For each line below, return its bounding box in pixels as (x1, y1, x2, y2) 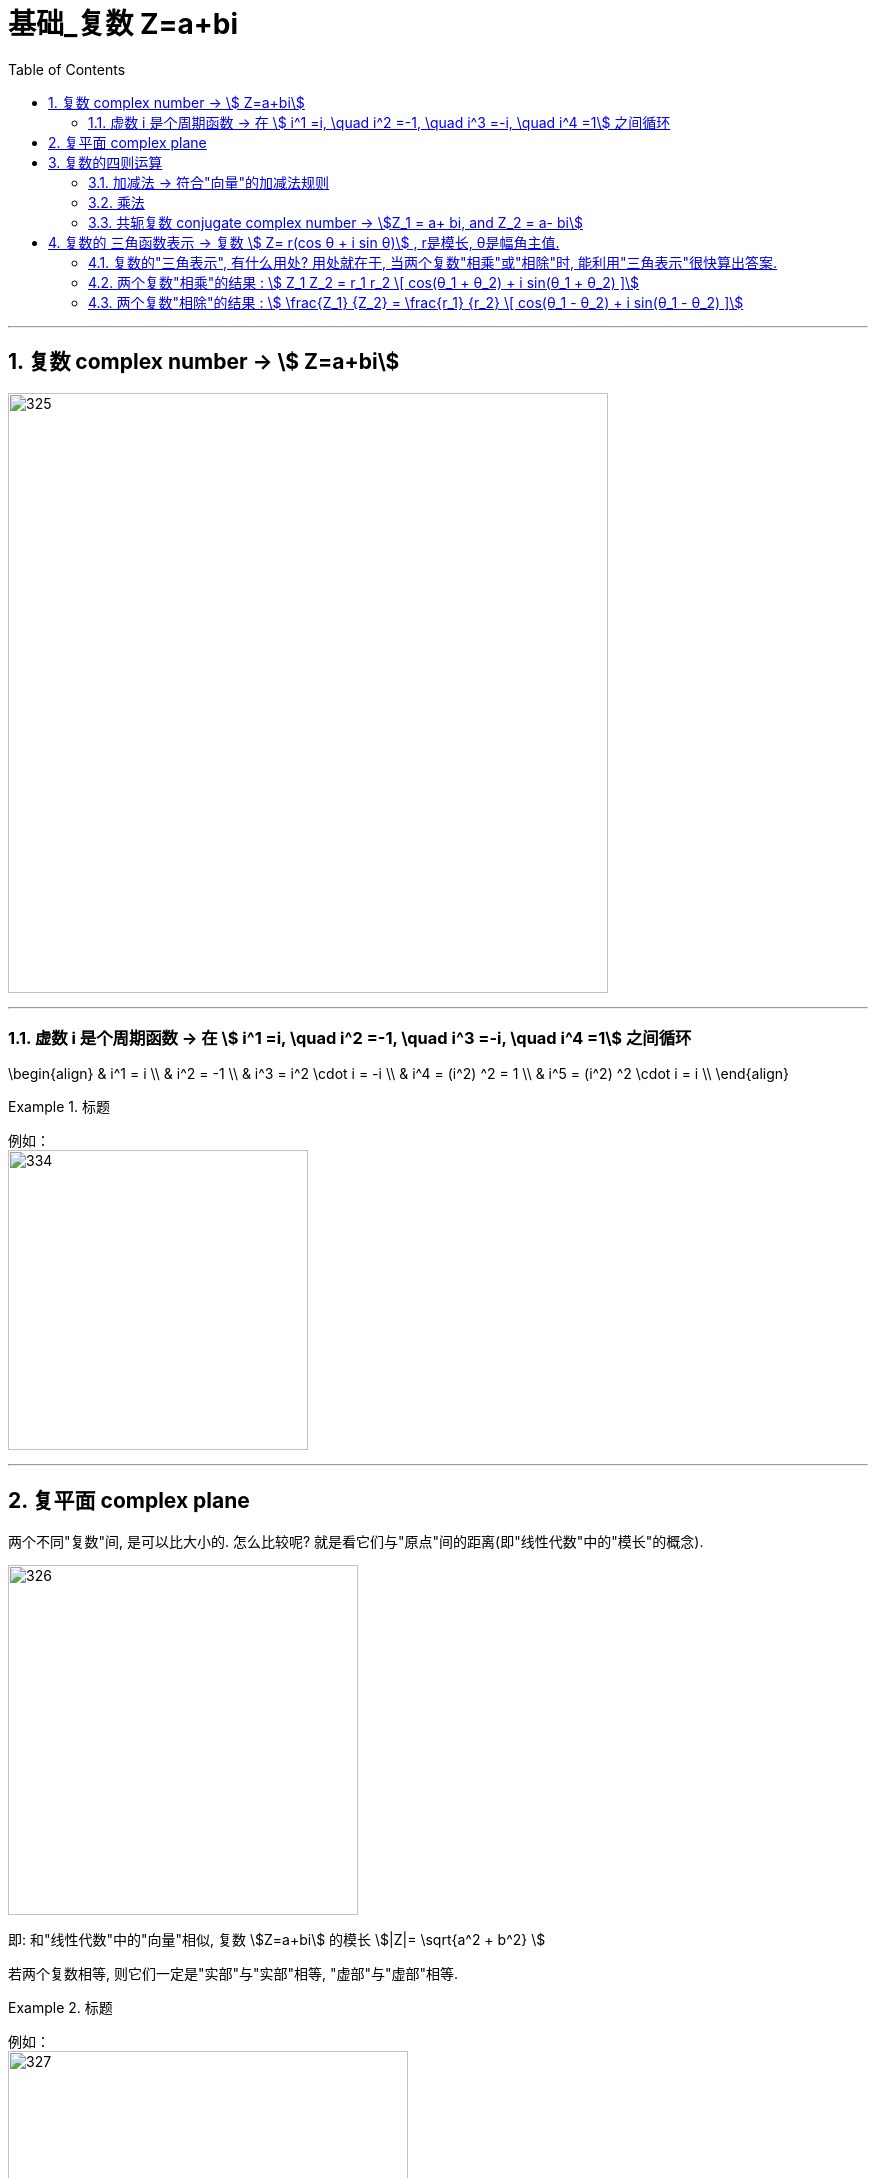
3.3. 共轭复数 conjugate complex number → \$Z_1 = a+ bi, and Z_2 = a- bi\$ (88, 213, 583, 231)
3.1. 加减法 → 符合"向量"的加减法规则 (88, 173, 330, 191)
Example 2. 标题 (8, 1999, 113, 2017)
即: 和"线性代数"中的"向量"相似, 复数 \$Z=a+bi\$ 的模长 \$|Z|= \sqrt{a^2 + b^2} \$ (8, 1931, 546, 1949)
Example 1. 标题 (8, 1098, 110, 1116)
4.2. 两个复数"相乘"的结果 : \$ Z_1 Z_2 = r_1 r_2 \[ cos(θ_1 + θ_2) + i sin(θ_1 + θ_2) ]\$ (88, 273, 640, 291)
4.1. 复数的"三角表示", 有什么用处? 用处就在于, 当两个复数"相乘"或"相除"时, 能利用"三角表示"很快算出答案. (88, 253, 778, 271)
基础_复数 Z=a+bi (8, 7, 239, 41)
